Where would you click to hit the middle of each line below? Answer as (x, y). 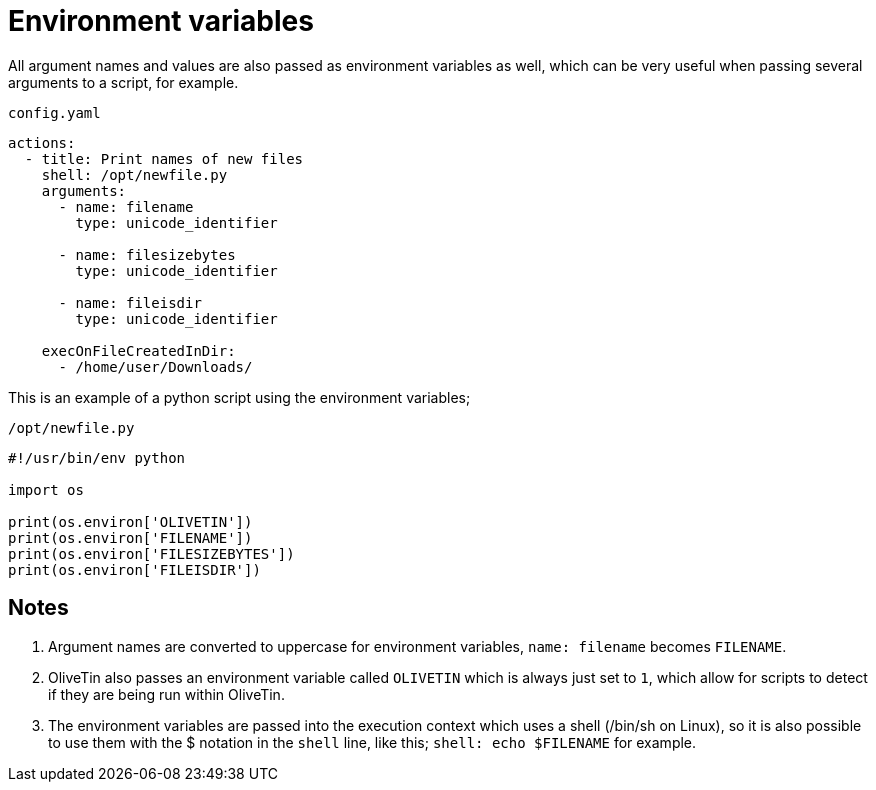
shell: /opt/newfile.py (134, 174)
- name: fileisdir (130, 302)
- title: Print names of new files (164, 158)
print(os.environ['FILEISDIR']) (134, 569)
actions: (42, 142)
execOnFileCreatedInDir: (138, 350)
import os (46, 489)
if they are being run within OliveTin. (166, 694)
